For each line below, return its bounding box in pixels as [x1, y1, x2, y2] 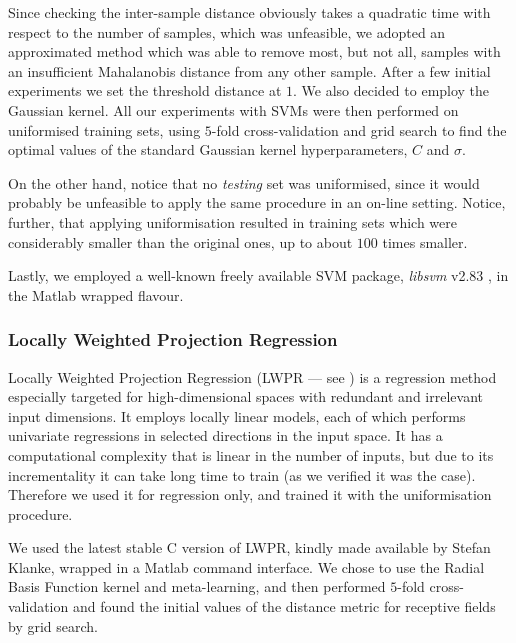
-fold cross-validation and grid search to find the [211, 119, 507, 140]
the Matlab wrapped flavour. [8, 284, 184, 305]
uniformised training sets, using [8, 119, 201, 140]
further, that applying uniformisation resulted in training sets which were [8, 211, 457, 232]
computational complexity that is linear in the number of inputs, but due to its [8, 444, 494, 465]
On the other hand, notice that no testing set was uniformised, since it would [8, 172, 480, 193]
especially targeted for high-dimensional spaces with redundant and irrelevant [8, 386, 483, 407]
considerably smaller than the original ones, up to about [8, 231, 353, 252]
